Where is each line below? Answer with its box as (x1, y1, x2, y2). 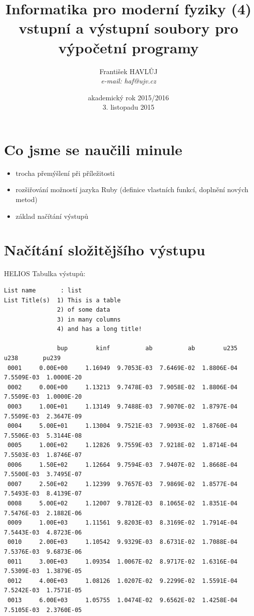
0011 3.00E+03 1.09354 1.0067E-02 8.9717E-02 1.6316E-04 (7, 558, 238, 565)
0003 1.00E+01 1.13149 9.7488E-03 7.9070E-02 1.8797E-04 (7, 403, 238, 411)
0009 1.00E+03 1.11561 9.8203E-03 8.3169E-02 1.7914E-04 (7, 519, 238, 527)
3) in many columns (57, 316, 121, 323)
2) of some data (57, 306, 110, 314)
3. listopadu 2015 (102, 102, 155, 112)
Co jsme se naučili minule (4, 139, 182, 159)
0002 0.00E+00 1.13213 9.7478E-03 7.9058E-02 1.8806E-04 (7, 383, 238, 391)
